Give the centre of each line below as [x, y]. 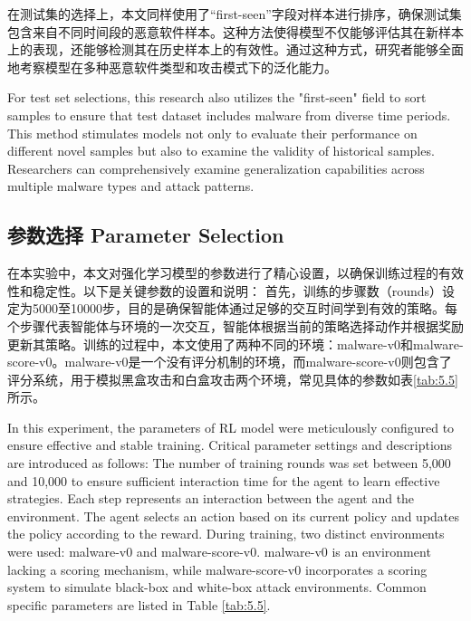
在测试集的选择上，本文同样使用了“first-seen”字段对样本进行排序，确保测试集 [235, 14]
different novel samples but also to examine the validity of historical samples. [221, 151]
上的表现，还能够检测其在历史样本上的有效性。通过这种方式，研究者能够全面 [235, 49]
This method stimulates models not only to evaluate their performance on [212, 133]
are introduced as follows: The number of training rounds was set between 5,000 [229, 463]
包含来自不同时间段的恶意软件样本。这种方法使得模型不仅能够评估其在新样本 [235, 31]
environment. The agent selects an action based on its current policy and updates [234, 516]
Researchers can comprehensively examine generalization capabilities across [216, 168]
